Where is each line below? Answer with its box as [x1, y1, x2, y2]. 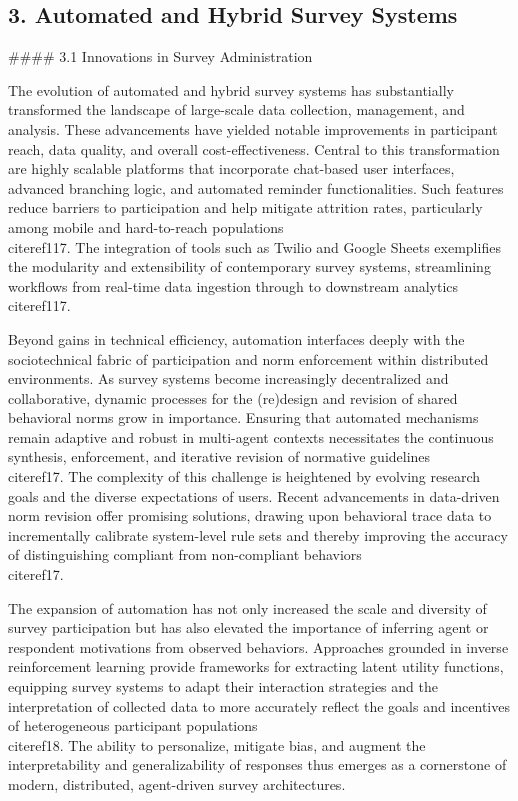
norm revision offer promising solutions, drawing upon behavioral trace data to [8, 505, 492, 526]
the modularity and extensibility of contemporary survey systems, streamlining [8, 256, 491, 277]
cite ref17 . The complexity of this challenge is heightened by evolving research [8, 466, 481, 487]
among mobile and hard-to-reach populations [8, 216, 284, 237]
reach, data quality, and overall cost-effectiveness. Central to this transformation [8, 138, 500, 159]
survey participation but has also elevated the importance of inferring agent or [8, 617, 489, 638]
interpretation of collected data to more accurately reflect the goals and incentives [8, 695, 510, 716]
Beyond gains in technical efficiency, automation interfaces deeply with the [8, 328, 465, 349]
